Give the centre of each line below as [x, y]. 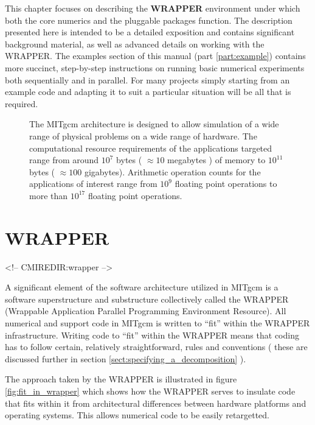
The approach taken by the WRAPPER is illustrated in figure [121, 379]
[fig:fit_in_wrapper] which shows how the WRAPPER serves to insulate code [150, 391]
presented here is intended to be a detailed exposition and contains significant [150, 32]
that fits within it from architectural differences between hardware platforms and [156, 403]
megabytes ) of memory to [216, 160]
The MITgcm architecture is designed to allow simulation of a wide [154, 124]
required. [22, 103]
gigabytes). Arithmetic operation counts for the [172, 171]
